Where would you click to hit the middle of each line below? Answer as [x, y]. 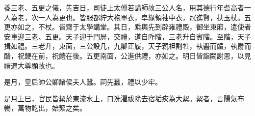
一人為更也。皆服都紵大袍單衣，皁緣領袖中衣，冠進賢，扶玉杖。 [141, 17]
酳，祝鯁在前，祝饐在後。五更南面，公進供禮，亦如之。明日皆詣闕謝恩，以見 [127, 55]
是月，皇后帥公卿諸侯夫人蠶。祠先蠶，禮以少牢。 [83, 82]
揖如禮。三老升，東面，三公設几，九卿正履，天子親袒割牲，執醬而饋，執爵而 [127, 46]
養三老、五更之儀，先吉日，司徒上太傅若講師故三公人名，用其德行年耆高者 [124, 7]
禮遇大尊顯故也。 [31, 65]
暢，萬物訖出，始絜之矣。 [45, 108]
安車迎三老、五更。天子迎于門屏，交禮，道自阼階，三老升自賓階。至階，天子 [127, 36]
